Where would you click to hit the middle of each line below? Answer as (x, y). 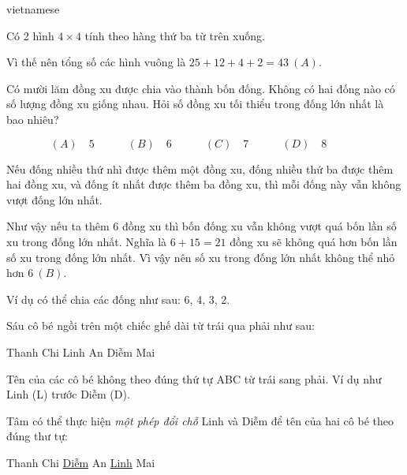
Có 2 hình (30, 35)
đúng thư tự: (37, 436)
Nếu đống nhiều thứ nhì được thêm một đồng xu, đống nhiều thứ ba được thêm (200, 168)
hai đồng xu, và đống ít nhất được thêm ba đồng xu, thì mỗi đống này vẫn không (204, 184)
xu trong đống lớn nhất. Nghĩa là (87, 241)
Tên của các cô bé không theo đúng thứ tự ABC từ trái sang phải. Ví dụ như (194, 378)
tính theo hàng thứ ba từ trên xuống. (175, 35)
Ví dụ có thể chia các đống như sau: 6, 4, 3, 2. (118, 299)
